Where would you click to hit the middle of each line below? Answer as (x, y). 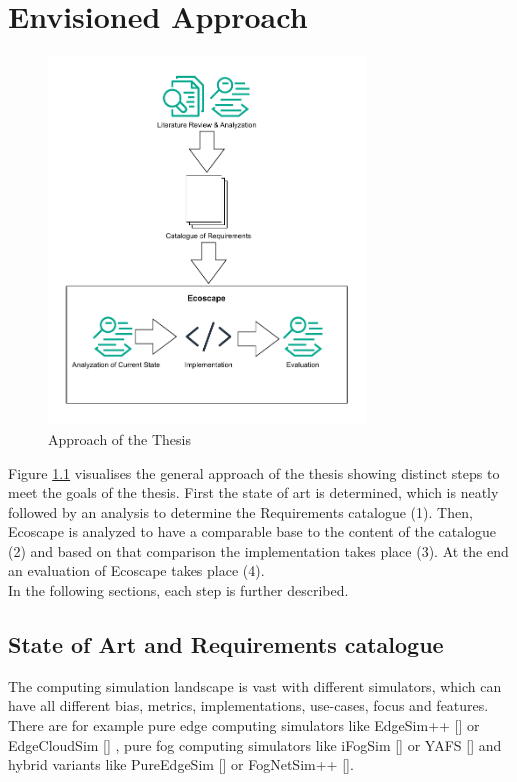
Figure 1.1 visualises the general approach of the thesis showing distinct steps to (254, 472)
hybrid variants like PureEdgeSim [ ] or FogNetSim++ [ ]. (181, 764)
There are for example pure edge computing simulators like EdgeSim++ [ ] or (244, 725)
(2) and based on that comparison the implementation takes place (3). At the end (258, 550)
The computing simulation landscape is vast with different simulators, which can (255, 685)
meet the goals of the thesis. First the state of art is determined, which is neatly (253, 492)
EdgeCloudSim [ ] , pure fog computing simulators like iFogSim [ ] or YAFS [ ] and (255, 744)
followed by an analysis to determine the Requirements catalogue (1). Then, (240, 511)
